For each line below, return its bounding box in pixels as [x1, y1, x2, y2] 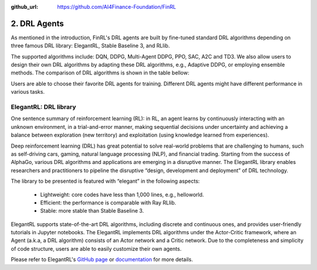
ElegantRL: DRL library [11, 103, 76, 111]
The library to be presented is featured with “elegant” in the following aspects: [11, 177, 200, 184]
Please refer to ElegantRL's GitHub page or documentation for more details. [11, 256, 193, 263]
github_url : [11, 4, 38, 10]
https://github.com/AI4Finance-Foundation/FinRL [57, 4, 176, 10]
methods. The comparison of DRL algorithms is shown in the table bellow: [11, 69, 190, 76]
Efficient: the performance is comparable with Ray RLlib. [40, 199, 176, 206]
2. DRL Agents [11, 18, 64, 29]
